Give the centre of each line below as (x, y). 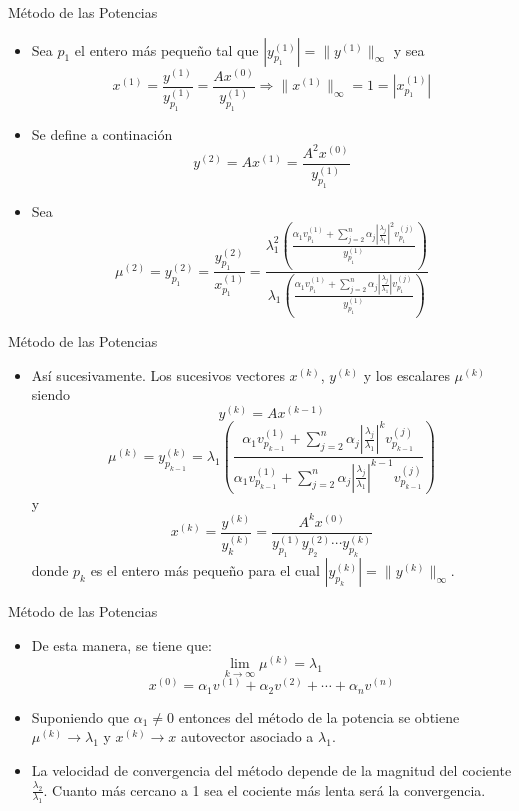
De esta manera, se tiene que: (121, 644)
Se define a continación (102, 133)
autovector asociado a (247, 736)
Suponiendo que (80, 716)
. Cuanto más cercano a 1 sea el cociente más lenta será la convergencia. (264, 789)
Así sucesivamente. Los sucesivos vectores (158, 374)
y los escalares (406, 374)
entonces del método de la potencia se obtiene (319, 716)
